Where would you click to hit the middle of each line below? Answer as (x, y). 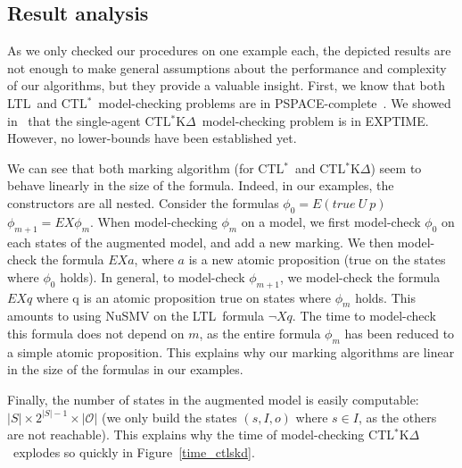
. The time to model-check (364, 316)
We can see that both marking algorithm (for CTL (146, 167)
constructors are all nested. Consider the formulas (143, 202)
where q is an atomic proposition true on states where (184, 297)
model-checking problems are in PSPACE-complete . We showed (275, 102)
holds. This (385, 297)
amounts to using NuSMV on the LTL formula (136, 316)
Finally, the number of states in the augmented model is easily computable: (213, 399)
